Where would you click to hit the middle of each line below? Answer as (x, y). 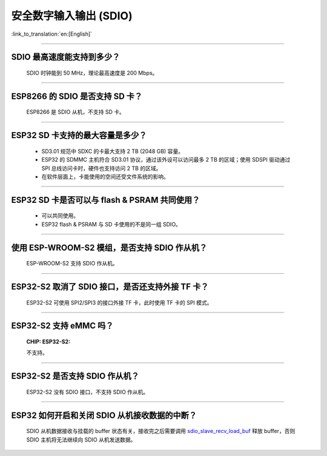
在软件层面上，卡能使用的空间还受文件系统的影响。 (105, 176)
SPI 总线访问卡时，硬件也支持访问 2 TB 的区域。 (101, 168)
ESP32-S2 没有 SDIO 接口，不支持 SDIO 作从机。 (88, 392)
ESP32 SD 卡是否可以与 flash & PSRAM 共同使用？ (106, 200)
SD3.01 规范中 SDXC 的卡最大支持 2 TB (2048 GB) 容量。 (113, 151)
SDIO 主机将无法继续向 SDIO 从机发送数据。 (81, 440)
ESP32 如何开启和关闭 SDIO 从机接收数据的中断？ (104, 415)
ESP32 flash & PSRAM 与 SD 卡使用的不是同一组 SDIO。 (111, 224)
